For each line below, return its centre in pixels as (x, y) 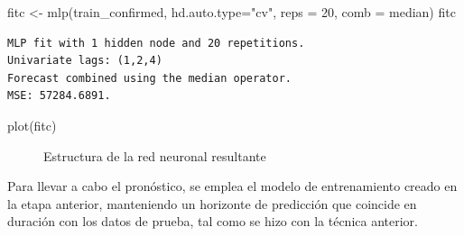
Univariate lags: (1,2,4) (85, 61)
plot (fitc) (32, 125)
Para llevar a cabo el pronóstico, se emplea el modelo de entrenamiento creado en (232, 186)
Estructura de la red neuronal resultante (155, 155)
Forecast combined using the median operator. (149, 78)
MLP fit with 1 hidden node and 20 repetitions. (156, 43)
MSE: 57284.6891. (59, 96)
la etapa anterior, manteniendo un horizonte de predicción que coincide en (212, 203)
